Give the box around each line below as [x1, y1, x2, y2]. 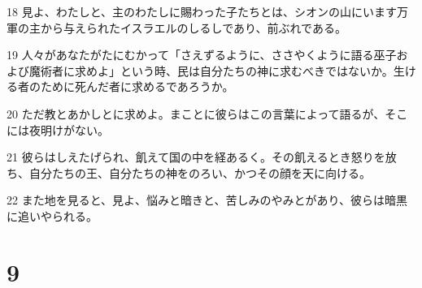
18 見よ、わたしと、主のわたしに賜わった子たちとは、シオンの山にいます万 [7, 3, 409, 19]
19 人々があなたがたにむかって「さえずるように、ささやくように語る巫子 [7, 46, 397, 63]
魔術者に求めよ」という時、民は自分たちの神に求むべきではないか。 [28, 62, 394, 79]
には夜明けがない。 [7, 121, 109, 138]
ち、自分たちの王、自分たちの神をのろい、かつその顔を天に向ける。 [7, 164, 371, 181]
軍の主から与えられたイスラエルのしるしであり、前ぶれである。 [7, 19, 346, 36]
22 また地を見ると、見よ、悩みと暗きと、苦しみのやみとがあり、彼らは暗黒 [7, 191, 407, 208]
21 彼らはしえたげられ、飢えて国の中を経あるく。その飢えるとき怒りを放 [7, 148, 397, 165]
